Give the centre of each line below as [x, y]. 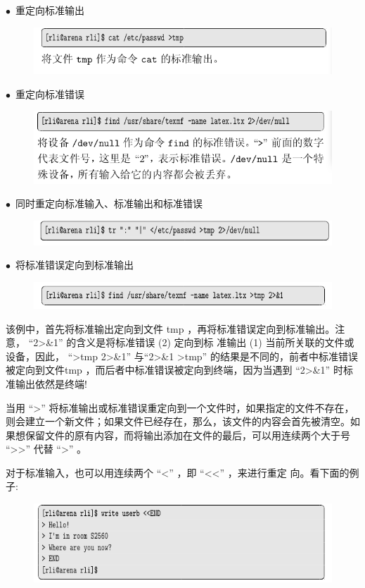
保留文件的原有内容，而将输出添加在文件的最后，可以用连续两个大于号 [187, 435]
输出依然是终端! [51, 383]
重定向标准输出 [50, 10]
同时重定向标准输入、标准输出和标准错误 [109, 203]
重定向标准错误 [50, 93]
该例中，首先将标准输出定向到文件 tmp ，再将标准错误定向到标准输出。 [171, 328]
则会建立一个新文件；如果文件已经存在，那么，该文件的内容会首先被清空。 [178, 421]
